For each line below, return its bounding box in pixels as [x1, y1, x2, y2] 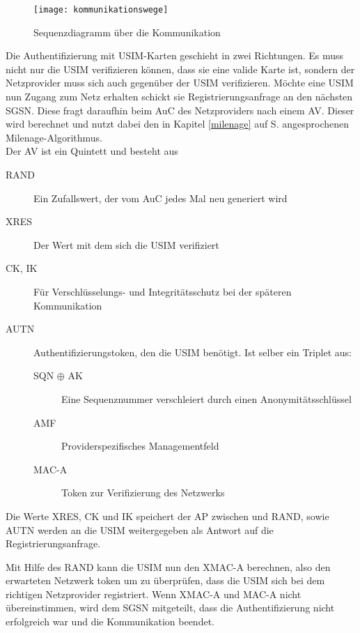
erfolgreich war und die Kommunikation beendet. [6, 614, 214, 629]
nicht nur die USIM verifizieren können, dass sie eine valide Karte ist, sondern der [6, 61, 355, 76]
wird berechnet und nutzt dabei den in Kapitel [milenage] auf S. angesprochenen [6, 116, 349, 131]
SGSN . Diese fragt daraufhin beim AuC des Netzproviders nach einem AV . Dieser [6, 102, 354, 117]
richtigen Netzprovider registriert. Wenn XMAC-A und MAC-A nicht [6, 586, 302, 601]
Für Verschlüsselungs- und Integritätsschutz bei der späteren [33, 284, 292, 298]
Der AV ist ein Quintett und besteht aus [6, 144, 178, 158]
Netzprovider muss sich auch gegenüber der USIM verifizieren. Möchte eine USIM [6, 75, 354, 90]
